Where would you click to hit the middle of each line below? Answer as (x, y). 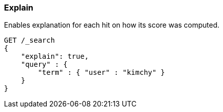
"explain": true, (55, 57)
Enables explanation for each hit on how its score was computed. (112, 25)
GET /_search (30, 40)
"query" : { (44, 65)
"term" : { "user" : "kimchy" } (101, 73)
